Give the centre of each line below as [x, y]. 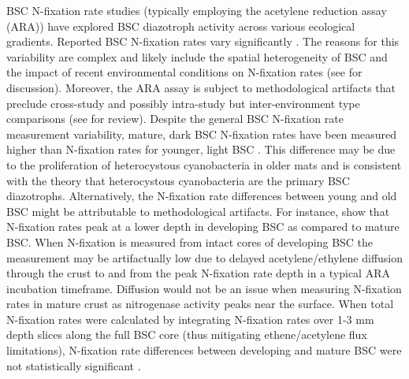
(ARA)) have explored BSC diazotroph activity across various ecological [181, 26]
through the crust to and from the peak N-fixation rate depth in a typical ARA [198, 273]
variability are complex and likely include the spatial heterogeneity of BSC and [197, 56]
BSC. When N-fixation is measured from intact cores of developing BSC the [190, 242]
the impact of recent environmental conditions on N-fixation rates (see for [184, 72]
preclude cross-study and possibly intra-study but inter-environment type [183, 103]
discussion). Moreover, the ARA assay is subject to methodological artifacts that [201, 87]
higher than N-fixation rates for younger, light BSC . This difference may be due [201, 149]
